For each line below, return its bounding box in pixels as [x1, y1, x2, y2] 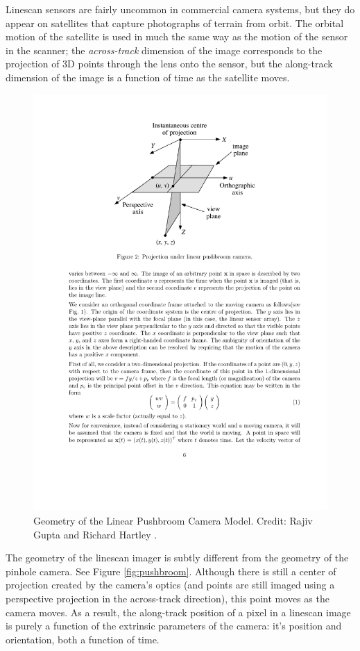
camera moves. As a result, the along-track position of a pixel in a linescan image [6, 604, 351, 619]
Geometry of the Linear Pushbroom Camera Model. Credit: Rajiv [33, 513, 313, 528]
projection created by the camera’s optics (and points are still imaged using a [6, 577, 335, 592]
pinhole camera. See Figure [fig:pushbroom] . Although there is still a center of [6, 563, 336, 578]
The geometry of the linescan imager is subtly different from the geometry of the [6, 550, 349, 565]
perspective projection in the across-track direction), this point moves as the [6, 591, 329, 606]
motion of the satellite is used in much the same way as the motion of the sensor [6, 29, 348, 44]
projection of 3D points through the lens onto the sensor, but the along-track [6, 56, 333, 71]
